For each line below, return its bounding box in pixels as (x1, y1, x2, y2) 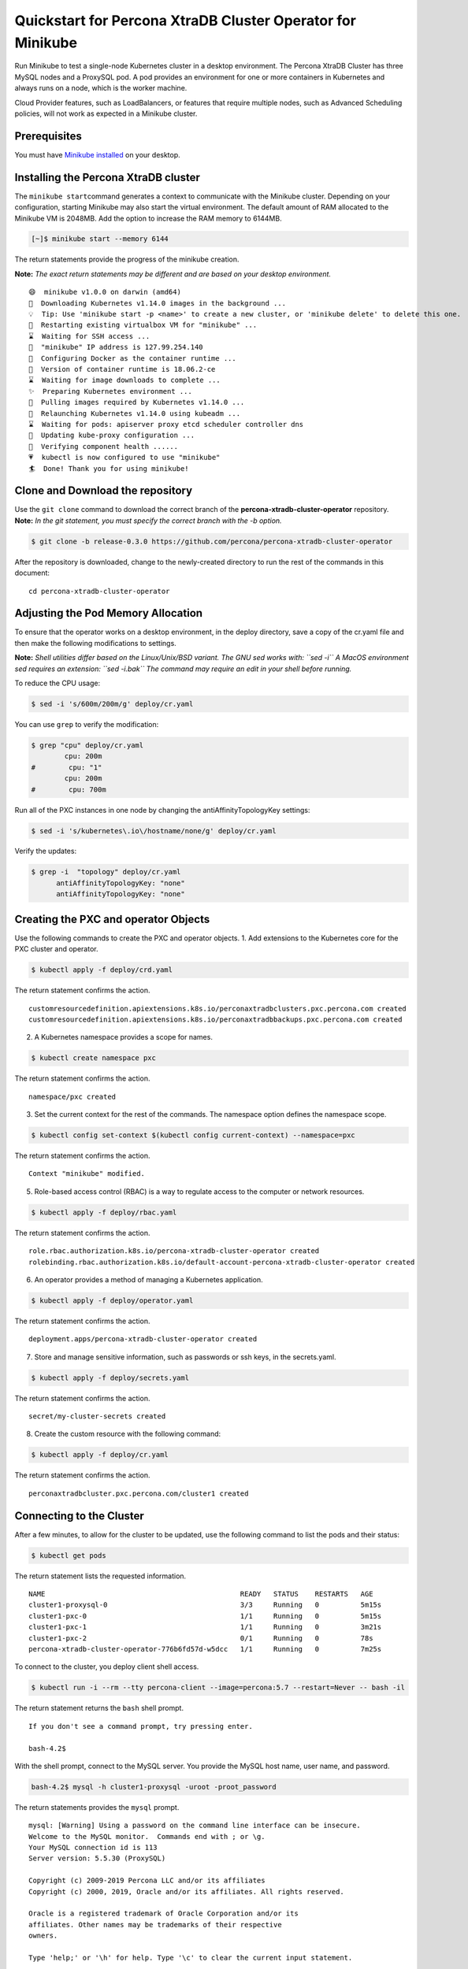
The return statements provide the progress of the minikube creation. (14, 254, 240, 264)
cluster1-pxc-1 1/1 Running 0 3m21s (28, 1622, 382, 1632)
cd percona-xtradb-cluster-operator (28, 587, 170, 595)
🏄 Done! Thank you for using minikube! (28, 464, 189, 473)
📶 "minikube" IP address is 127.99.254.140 (28, 343, 204, 352)
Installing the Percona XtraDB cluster (14, 170, 200, 184)
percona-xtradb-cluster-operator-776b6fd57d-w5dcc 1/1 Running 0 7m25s (28, 1645, 382, 1653)
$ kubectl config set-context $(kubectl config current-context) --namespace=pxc (31, 1131, 356, 1140)
